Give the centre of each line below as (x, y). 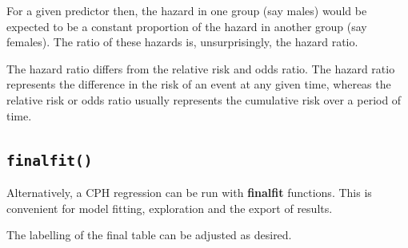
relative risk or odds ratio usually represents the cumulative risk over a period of (204, 99)
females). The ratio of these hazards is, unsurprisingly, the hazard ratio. (182, 42)
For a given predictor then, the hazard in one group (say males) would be (187, 10)
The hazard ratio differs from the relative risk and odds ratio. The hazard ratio (201, 68)
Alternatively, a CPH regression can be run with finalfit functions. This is (189, 192)
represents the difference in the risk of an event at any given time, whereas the (199, 84)
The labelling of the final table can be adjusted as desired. (149, 235)
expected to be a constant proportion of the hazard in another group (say (187, 26)
